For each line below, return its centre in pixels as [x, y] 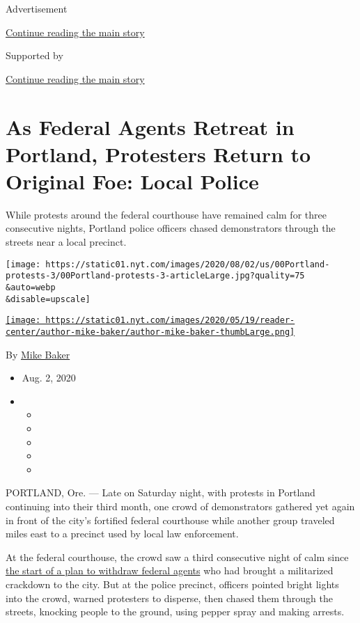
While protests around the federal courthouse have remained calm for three [166, 214]
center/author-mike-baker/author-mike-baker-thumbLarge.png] [150, 332]
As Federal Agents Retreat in [150, 126]
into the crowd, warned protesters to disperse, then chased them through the [169, 598]
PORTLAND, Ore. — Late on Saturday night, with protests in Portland [161, 492]
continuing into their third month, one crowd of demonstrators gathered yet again [180, 506]
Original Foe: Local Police [132, 181]
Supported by [34, 55]
